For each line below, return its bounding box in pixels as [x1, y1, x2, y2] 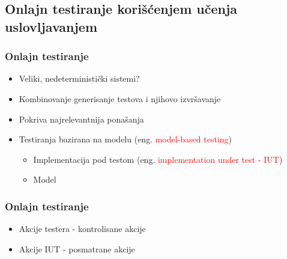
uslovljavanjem [5, 17, 98, 35]
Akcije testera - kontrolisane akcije [19, 222, 146, 235]
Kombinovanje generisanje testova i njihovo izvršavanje [19, 92, 221, 105]
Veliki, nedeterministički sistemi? [19, 72, 140, 85]
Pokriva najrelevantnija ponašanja [19, 112, 144, 125]
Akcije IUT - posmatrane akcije [19, 242, 135, 255]
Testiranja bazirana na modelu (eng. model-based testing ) [19, 133, 232, 145]
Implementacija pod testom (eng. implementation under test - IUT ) [33, 153, 283, 165]
